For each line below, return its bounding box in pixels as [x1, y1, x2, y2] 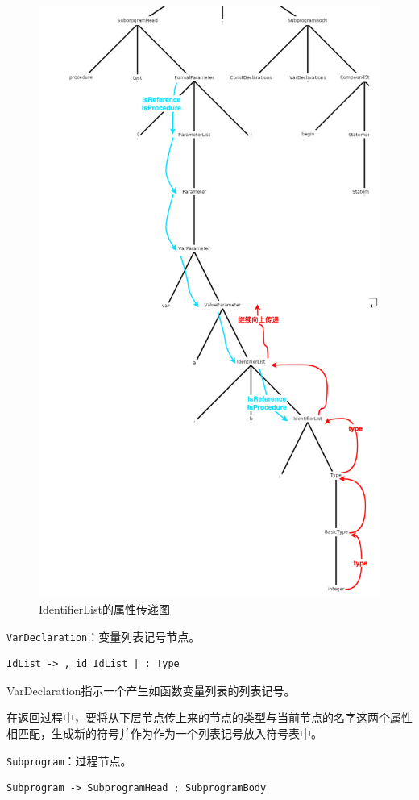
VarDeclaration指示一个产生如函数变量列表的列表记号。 [6, 681, 296, 698]
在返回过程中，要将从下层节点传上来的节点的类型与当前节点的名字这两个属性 [6, 709, 413, 726]
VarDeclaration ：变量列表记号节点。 [6, 627, 201, 644]
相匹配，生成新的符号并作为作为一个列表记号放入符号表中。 [6, 725, 322, 742]
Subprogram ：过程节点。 [6, 752, 132, 769]
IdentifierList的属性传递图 [39, 600, 170, 617]
